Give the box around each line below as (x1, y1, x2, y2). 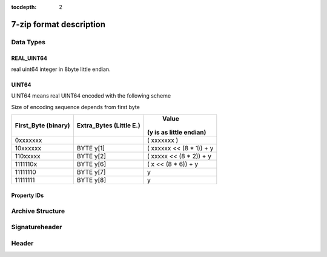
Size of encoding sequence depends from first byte (11, 103, 140, 110)
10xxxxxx (15, 144, 42, 153)
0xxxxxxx (15, 136, 42, 145)
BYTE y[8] (76, 176, 107, 184)
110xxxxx (15, 152, 41, 161)
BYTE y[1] (76, 144, 105, 153)
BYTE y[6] (76, 160, 107, 169)
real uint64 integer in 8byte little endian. (11, 65, 111, 73)
